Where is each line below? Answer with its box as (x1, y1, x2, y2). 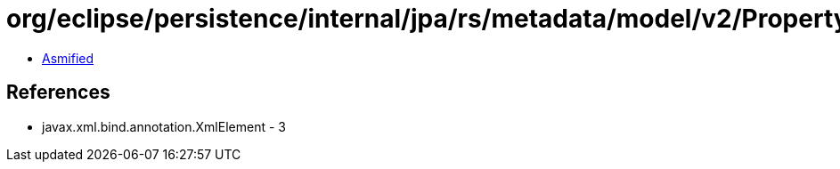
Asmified (42, 50, 94, 66)
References (6, 81, 110, 104)
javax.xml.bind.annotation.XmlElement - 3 (42, 118, 286, 134)
